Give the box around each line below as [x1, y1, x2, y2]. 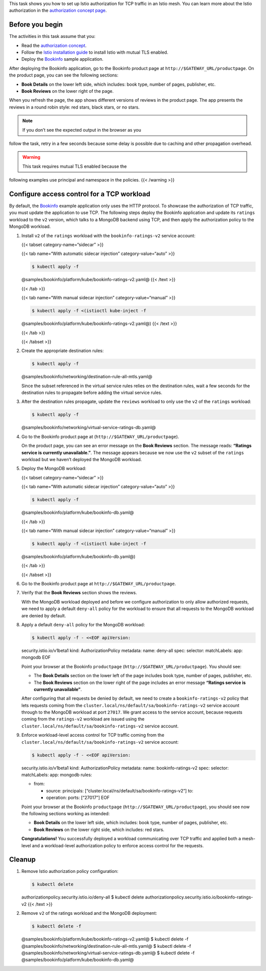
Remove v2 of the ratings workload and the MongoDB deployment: [21, 910, 157, 916]
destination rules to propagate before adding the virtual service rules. [21, 390, 163, 396]
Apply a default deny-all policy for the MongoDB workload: [21, 621, 145, 627]
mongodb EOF [21, 654, 51, 660]
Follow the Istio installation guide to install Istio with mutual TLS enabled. [21, 49, 168, 55]
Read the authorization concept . [21, 42, 87, 48]
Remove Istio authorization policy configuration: [21, 868, 119, 874]
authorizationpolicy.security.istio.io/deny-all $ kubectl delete [21, 894, 144, 900]
